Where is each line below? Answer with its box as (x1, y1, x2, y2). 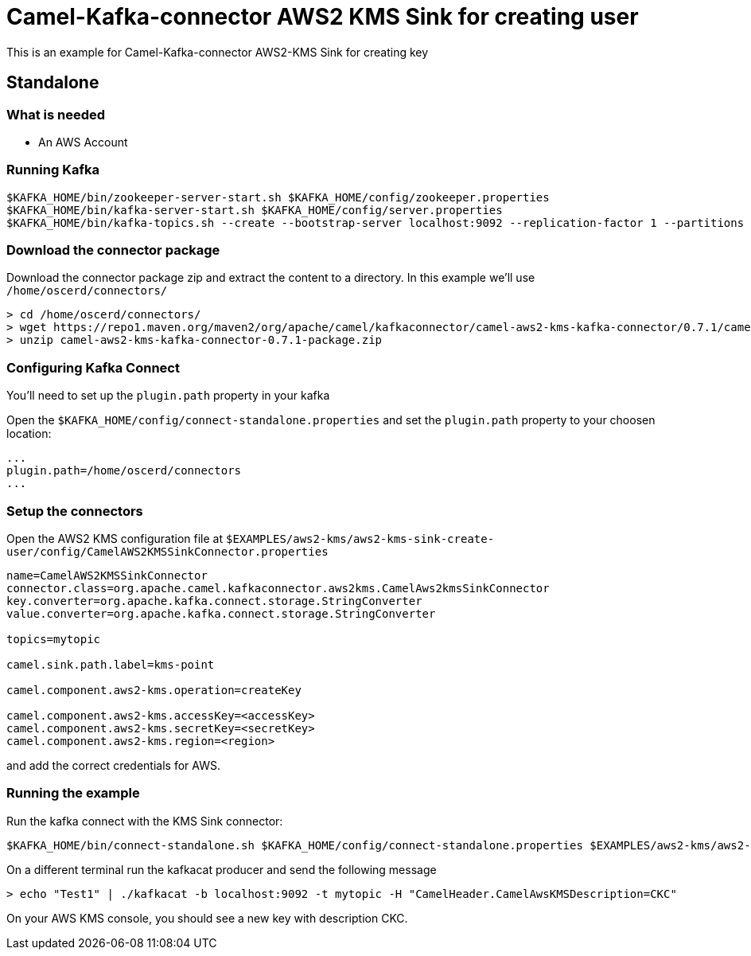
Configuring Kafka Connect (6, 359, 180, 376)
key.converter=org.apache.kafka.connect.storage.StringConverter (6, 594, 422, 607)
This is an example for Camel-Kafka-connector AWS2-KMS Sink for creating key (6, 45, 429, 59)
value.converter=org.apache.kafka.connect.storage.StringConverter (6, 607, 436, 620)
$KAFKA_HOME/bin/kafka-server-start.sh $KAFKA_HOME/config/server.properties (6, 203, 503, 217)
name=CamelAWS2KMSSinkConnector (6, 568, 208, 582)
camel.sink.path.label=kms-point (6, 657, 215, 671)
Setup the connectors (6, 502, 143, 519)
